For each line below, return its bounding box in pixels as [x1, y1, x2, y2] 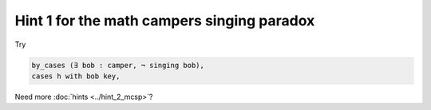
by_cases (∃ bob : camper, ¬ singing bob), [31, 60, 205, 70]
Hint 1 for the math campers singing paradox [14, 12, 315, 29]
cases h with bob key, [31, 71, 121, 81]
